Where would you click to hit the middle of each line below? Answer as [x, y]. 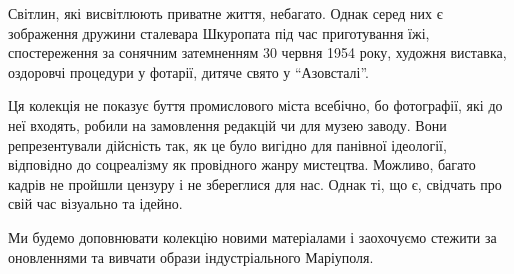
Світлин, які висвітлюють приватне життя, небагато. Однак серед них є [225, 13]
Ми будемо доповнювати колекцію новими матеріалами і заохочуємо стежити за [252, 236]
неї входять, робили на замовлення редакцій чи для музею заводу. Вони [227, 124]
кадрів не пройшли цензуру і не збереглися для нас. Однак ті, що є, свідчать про [255, 183]
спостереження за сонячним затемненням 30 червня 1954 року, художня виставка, [257, 52]
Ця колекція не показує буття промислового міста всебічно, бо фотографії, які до [255, 105]
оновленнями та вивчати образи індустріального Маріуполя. [191, 256]
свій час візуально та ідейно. [95, 203]
